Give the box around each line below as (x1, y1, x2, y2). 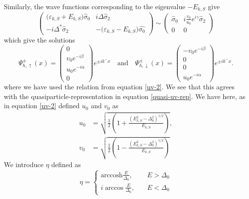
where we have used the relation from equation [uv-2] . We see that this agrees (4, 82, 235, 92)
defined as (51, 159, 81, 170)
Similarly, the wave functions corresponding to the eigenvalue (4, 1, 186, 11)
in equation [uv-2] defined (4, 100, 80, 111)
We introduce (4, 159, 44, 170)
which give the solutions (4, 35, 75, 45)
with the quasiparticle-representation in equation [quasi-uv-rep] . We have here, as (4, 91, 246, 101)
